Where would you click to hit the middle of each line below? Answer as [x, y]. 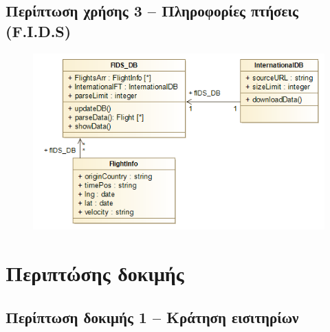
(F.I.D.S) [38, 31]
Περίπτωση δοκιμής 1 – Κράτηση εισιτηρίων [152, 317]
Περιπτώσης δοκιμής [95, 273]
